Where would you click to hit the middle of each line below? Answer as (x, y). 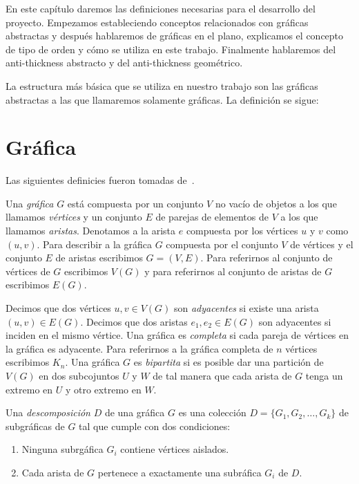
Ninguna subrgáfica (62, 449)
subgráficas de (35, 426)
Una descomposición (48, 412)
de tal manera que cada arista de (222, 375)
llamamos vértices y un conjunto (74, 217)
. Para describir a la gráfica (95, 244)
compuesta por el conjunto (222, 244)
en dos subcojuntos (79, 375)
